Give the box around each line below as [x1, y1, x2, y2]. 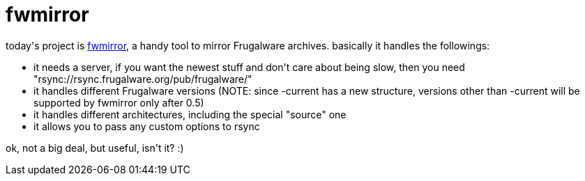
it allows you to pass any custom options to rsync [33, 120, 260, 132]
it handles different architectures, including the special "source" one [33, 108, 347, 120]
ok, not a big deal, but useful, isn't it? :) [6, 141, 184, 154]
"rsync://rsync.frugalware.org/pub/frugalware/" [33, 72, 252, 85]
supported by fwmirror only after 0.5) [33, 96, 204, 109]
